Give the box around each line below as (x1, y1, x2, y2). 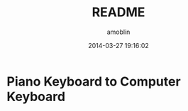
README (92, 4, 145, 21)
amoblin (106, 28, 131, 36)
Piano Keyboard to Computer (6, 74, 182, 89)
